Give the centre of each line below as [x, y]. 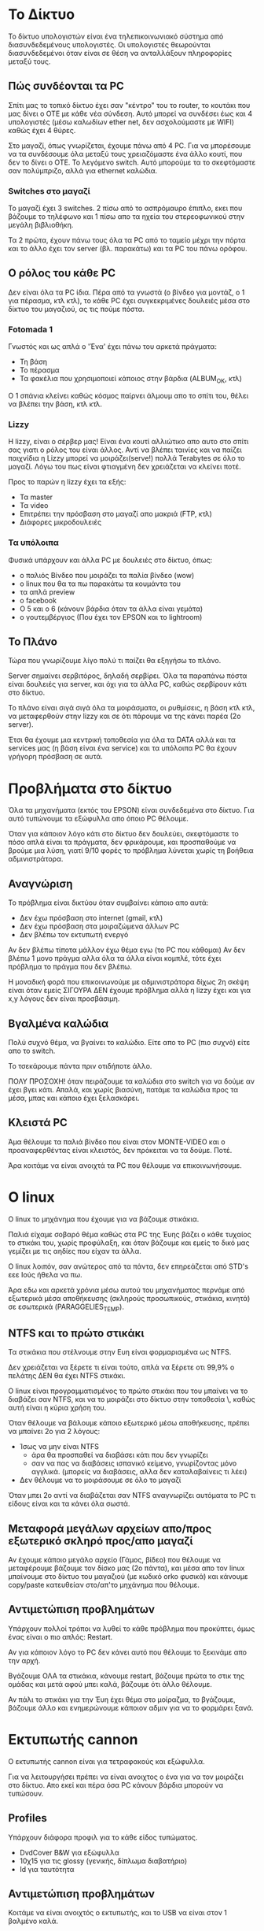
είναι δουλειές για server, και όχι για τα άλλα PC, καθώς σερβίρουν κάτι [128, 684]
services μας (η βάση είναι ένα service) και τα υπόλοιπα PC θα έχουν [123, 748]
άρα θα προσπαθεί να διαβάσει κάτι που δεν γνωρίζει [119, 1455]
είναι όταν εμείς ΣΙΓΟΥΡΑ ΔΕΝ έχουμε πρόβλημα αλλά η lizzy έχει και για [130, 991]
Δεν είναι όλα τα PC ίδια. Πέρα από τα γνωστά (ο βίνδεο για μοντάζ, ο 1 [126, 292]
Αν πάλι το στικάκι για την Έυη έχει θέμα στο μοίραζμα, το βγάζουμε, [122, 1699]
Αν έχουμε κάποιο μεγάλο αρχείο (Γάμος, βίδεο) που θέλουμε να [115, 1560]
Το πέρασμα [40, 370]
